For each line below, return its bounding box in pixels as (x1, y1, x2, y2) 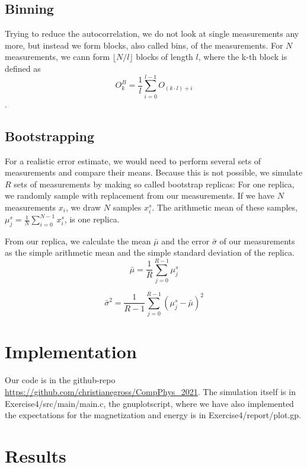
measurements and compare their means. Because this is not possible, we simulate (5, 166, 303, 179)
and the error (161, 234, 210, 247)
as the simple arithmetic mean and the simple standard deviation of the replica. (5, 246, 295, 259)
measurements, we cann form (5, 50, 110, 63)
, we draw (65, 200, 101, 213)
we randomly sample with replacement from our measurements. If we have (5, 189, 274, 202)
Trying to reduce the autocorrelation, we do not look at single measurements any (5, 27, 299, 40)
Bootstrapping (5, 126, 95, 145)
